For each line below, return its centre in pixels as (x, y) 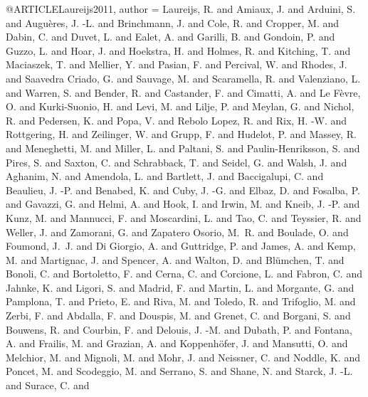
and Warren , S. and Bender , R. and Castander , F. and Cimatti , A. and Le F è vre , (183, 92)
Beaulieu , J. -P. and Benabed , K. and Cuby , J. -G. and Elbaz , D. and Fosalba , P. (183, 190)
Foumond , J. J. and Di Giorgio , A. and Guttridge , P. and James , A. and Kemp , (181, 246)
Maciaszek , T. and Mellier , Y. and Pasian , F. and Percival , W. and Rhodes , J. (177, 64)
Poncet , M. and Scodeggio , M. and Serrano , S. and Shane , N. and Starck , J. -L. (179, 371)
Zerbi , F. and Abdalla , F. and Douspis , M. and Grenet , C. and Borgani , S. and (178, 316)
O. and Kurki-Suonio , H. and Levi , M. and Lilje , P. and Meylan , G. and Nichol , (180, 106)
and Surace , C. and (48, 385)
